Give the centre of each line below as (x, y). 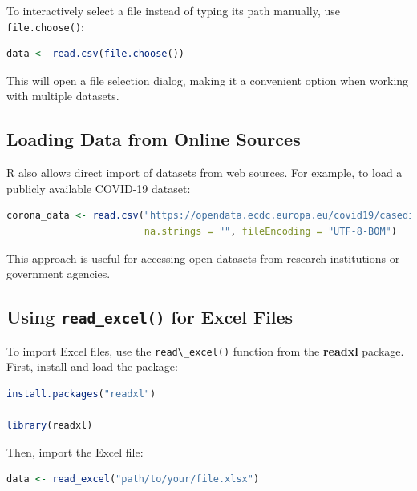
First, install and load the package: (92, 366)
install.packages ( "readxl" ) (81, 394)
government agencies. (59, 274)
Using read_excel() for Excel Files (150, 317)
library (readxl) (50, 426)
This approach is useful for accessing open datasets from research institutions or (203, 258)
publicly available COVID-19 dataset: (99, 188)
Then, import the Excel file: (75, 451)
